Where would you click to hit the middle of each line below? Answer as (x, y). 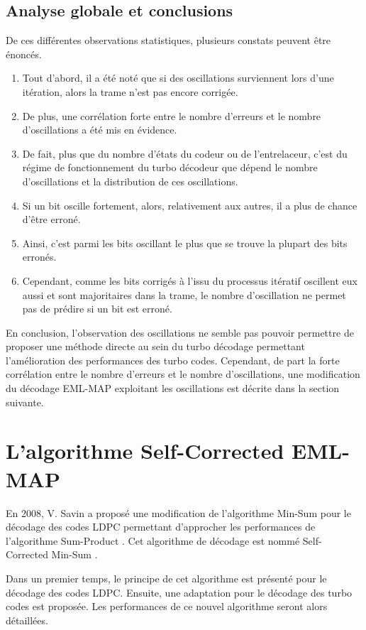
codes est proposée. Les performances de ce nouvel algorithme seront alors (167, 606)
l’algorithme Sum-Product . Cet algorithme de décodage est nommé (153, 540)
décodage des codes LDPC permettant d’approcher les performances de (161, 527)
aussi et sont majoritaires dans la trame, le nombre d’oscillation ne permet (184, 294)
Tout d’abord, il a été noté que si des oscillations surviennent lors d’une (178, 78)
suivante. (25, 402)
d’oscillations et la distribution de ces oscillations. (130, 181)
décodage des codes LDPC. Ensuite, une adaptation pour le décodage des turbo (179, 592)
